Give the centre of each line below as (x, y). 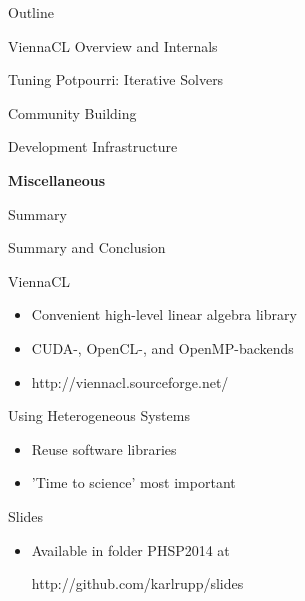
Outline (31, 12)
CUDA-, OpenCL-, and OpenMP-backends (162, 347)
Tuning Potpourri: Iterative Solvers (116, 79)
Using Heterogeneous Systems (99, 415)
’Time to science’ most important (133, 482)
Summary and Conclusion (87, 247)
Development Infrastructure (93, 146)
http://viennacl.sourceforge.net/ (130, 381)
